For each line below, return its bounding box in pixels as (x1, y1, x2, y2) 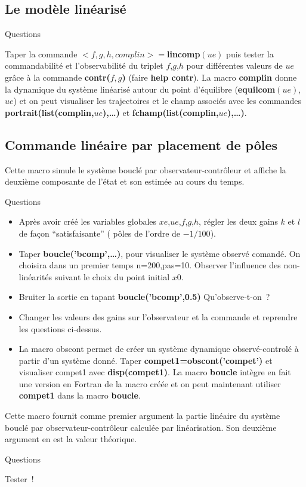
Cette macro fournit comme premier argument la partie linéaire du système (5, 409, 280, 422)
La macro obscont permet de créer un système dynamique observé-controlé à (18, 342, 299, 355)
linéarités (18, 270, 52, 283)
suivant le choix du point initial (54, 270, 170, 283)
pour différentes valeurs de (186, 59, 283, 72)
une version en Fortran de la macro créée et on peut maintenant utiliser (18, 377, 281, 390)
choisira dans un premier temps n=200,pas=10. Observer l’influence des (18, 259, 281, 271)
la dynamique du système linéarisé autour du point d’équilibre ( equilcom (5, 82, 276, 95)
